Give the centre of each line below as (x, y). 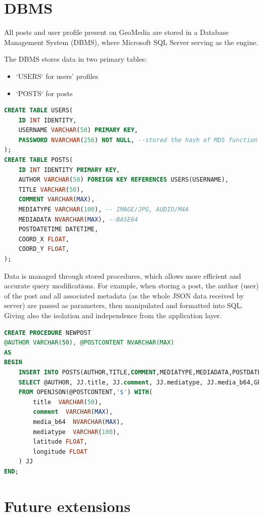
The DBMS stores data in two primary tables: (76, 59)
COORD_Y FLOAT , (44, 249)
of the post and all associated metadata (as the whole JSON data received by (124, 295)
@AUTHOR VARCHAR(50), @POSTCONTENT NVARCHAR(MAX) (89, 343)
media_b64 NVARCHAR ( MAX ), (78, 422)
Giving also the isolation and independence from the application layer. (113, 315)
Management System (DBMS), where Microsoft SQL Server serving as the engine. (131, 42)
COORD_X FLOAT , (44, 239)
